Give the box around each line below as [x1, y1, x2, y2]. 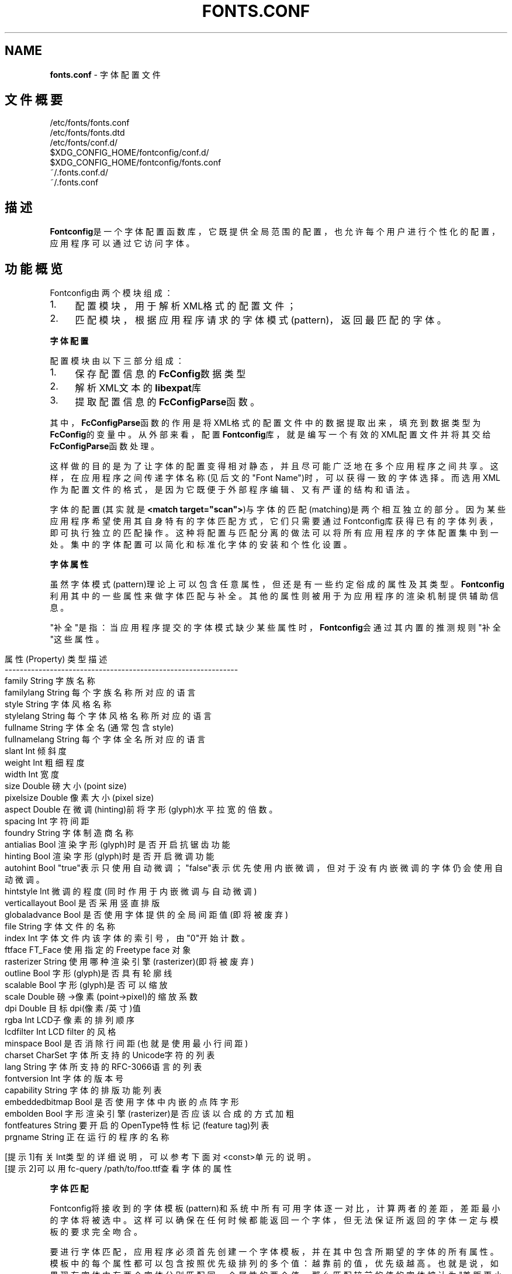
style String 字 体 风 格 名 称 [5, 699, 112, 710]
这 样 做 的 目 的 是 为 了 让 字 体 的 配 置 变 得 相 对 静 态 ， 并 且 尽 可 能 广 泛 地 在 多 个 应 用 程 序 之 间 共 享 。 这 [50, 461, 499, 471]
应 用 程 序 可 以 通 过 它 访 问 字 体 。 [50, 238, 195, 249]
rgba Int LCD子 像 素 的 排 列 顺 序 [5, 1015, 135, 1025]
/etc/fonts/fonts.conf [50, 118, 130, 128]
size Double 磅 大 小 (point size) [5, 781, 127, 791]
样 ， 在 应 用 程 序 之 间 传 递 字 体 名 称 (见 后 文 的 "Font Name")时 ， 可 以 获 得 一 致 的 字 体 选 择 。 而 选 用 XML [50, 473, 501, 483]
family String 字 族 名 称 [5, 676, 95, 686]
